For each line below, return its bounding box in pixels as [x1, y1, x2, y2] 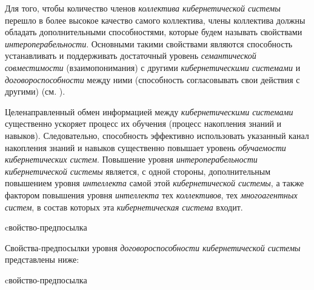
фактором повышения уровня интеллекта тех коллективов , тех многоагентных [5, 188, 298, 201]
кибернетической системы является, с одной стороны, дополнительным [5, 164, 271, 177]
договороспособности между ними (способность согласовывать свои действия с [5, 73, 300, 86]
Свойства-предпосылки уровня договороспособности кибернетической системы [5, 241, 301, 254]
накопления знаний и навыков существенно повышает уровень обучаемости [5, 141, 286, 153]
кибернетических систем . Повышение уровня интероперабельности [5, 153, 258, 166]
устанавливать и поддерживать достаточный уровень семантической [5, 49, 256, 62]
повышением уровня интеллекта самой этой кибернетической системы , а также [5, 177, 304, 189]
